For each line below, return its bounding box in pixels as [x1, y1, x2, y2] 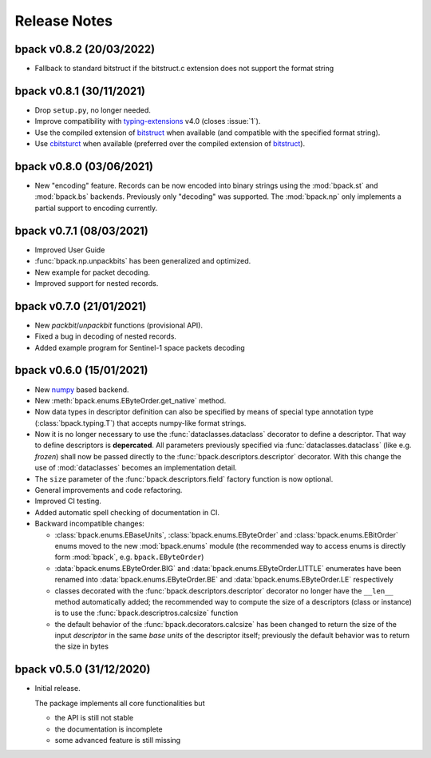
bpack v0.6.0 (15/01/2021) [14, 363, 148, 377]
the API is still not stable [54, 713, 134, 723]
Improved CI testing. [34, 496, 101, 506]
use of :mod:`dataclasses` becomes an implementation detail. [34, 463, 237, 473]
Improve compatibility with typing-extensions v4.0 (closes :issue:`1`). [34, 117, 261, 126]
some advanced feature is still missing [54, 735, 181, 744]
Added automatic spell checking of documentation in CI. [34, 507, 219, 517]
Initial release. [34, 684, 81, 693]
